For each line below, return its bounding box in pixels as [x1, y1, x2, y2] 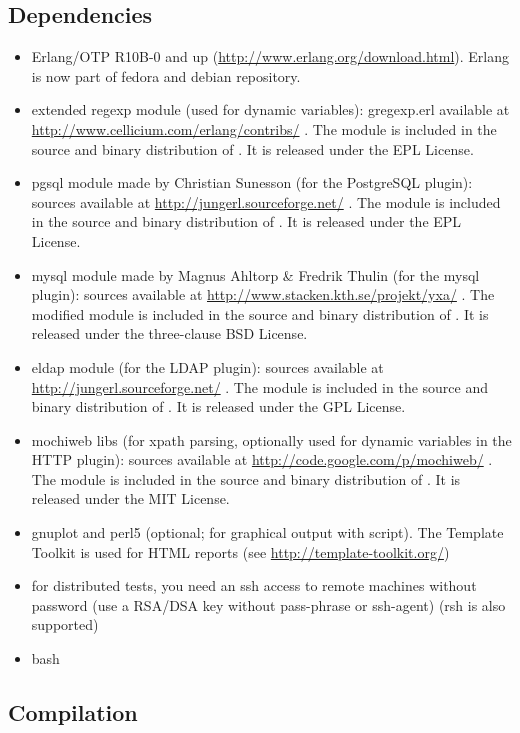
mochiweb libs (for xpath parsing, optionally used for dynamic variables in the [31, 429, 512, 450]
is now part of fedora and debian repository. [31, 65, 301, 86]
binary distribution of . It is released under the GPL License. [31, 396, 406, 417]
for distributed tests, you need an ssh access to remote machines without [31, 575, 477, 596]
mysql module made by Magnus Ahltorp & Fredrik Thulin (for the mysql [31, 264, 480, 285]
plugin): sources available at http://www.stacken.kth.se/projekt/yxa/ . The [31, 284, 495, 305]
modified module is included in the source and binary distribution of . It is [31, 303, 489, 324]
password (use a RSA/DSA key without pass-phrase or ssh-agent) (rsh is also [31, 594, 506, 615]
